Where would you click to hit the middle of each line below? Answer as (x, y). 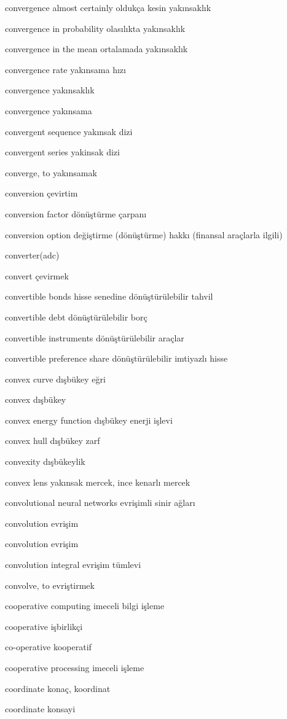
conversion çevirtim (41, 193)
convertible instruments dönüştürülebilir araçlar (95, 337)
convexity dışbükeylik (45, 461)
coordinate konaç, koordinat (58, 688)
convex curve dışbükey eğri (55, 379)
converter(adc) (32, 255)
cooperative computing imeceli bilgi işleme (85, 606)
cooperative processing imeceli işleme (75, 667)
